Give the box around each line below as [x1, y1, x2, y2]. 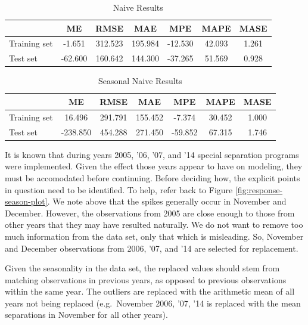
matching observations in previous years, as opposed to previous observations [5, 273, 287, 286]
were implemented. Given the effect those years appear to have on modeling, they [5, 160, 303, 172]
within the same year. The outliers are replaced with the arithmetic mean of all [5, 285, 295, 298]
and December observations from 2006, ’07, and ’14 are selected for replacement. [5, 242, 298, 254]
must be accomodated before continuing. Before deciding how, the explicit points [5, 171, 300, 184]
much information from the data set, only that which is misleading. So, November [5, 230, 304, 242]
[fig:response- [235, 183, 283, 196]
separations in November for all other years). [5, 308, 168, 321]
